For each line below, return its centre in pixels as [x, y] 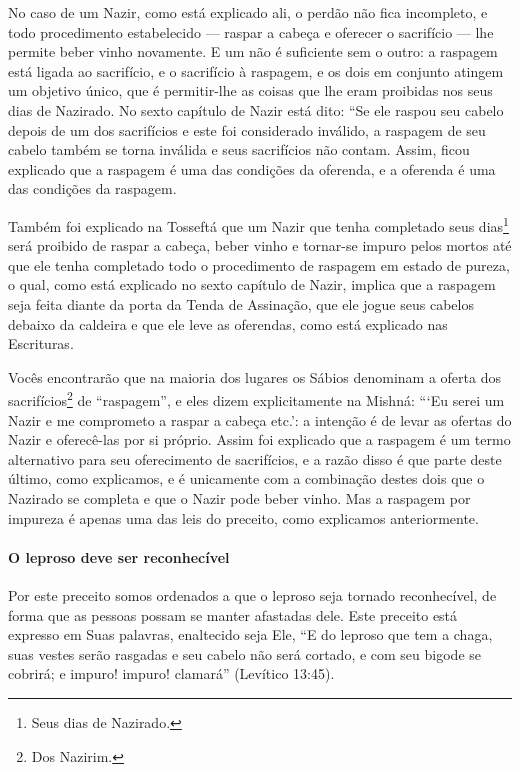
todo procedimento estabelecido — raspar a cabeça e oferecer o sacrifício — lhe [251, 31]
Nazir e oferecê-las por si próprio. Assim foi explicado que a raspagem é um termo [259, 439]
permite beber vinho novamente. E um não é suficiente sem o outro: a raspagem [253, 51]
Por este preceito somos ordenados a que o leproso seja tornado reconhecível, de [252, 594]
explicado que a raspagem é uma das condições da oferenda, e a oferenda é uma [252, 168]
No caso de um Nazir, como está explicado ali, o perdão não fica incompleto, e [248, 12]
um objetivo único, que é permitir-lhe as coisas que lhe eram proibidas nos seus [250, 90]
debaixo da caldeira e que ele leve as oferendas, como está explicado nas [228, 323]
